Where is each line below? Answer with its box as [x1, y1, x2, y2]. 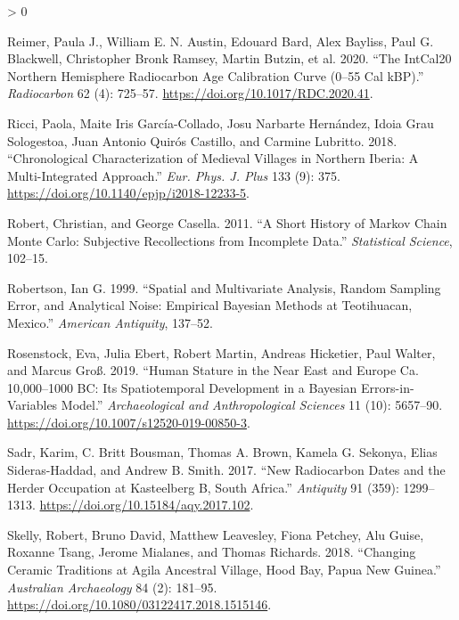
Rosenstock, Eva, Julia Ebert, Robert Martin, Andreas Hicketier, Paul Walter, [7, 343, 436, 362]
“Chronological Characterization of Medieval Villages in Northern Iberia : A [7, 149, 419, 167]
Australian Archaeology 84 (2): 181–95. [7, 577, 217, 596]
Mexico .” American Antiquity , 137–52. [7, 313, 214, 331]
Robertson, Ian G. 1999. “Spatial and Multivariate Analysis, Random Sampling [7, 278, 441, 297]
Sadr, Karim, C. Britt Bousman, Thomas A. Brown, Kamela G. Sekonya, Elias [7, 443, 438, 461]
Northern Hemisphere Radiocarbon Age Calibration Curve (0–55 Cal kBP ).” [7, 66, 424, 85]
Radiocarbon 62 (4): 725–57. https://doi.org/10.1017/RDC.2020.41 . [7, 84, 373, 102]
